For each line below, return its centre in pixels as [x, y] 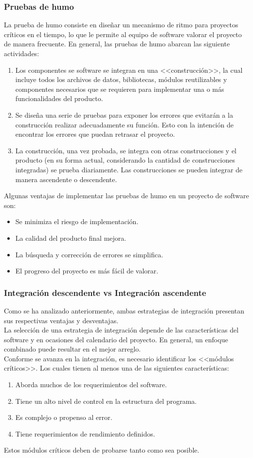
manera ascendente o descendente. [66, 179]
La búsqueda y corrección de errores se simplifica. [89, 254]
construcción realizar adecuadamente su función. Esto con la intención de [124, 124]
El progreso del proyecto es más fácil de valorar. [87, 271]
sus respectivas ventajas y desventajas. [61, 320]
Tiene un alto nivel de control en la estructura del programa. [106, 401]
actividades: [22, 53]
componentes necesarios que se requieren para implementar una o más [120, 89]
